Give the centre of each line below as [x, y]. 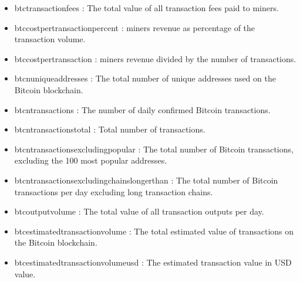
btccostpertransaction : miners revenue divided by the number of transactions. [155, 58]
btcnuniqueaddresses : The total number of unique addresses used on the [145, 78]
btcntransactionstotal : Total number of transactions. [110, 129]
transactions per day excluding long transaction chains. [114, 191]
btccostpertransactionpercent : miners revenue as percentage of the [135, 27]
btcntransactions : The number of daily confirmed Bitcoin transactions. [142, 109]
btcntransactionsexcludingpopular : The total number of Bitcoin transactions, [154, 149]
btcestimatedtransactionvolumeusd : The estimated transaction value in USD [153, 262]
